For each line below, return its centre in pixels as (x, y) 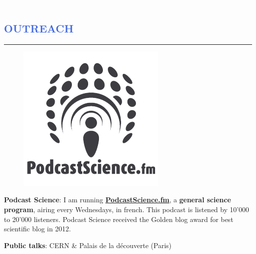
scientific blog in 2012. (37, 229)
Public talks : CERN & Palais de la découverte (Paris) (88, 245)
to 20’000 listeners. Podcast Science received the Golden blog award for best (119, 219)
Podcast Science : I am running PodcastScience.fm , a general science (118, 200)
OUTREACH (39, 28)
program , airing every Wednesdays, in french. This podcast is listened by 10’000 (127, 209)
